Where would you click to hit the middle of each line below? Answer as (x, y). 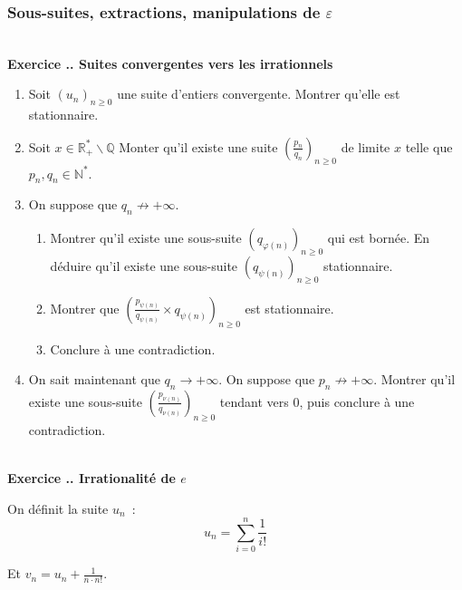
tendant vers (254, 401)
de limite (366, 146)
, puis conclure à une (357, 401)
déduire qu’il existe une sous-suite (144, 265)
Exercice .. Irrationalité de (91, 477)
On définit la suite (58, 508)
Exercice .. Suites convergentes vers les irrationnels (170, 63)
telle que (429, 146)
